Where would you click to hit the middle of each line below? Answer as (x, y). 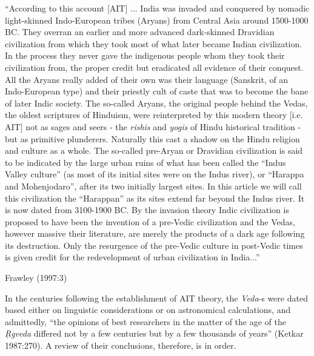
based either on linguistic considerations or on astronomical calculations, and (148, 310)
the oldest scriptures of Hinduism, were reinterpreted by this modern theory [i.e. (154, 115)
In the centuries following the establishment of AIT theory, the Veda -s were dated (156, 298)
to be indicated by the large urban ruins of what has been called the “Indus (145, 162)
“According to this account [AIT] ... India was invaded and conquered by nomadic (157, 8)
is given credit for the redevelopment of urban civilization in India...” (132, 257)
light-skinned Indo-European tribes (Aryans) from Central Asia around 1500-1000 (157, 20)
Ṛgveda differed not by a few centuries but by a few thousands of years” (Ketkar (154, 333)
